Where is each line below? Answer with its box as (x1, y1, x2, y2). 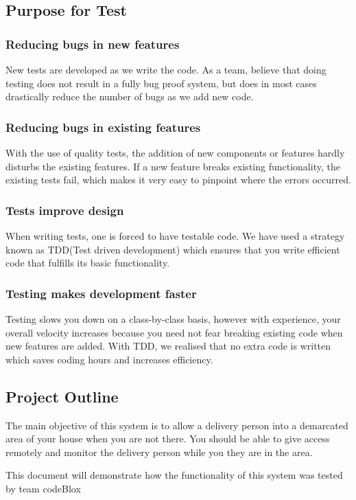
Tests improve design (5, 201, 124, 218)
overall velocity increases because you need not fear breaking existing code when (5, 325, 343, 339)
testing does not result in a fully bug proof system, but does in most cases (5, 76, 317, 90)
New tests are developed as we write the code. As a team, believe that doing (5, 62, 327, 76)
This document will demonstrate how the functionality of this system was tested (5, 468, 343, 482)
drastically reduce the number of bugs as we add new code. (5, 89, 254, 104)
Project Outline (5, 385, 119, 407)
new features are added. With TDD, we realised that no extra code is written (5, 339, 331, 353)
